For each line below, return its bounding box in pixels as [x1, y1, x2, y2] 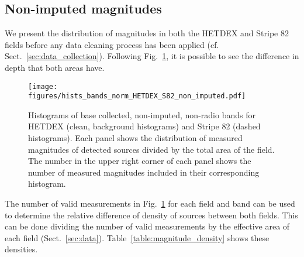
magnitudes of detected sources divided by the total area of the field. [28, 143, 275, 155]
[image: [28, 82, 58, 91]
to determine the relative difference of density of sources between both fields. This [5, 208, 298, 221]
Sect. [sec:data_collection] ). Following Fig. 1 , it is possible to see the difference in [5, 50, 299, 62]
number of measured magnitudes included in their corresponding [28, 166, 260, 178]
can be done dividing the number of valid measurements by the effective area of [5, 220, 290, 232]
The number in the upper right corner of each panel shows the [28, 155, 251, 167]
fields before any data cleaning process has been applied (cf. [5, 38, 219, 50]
